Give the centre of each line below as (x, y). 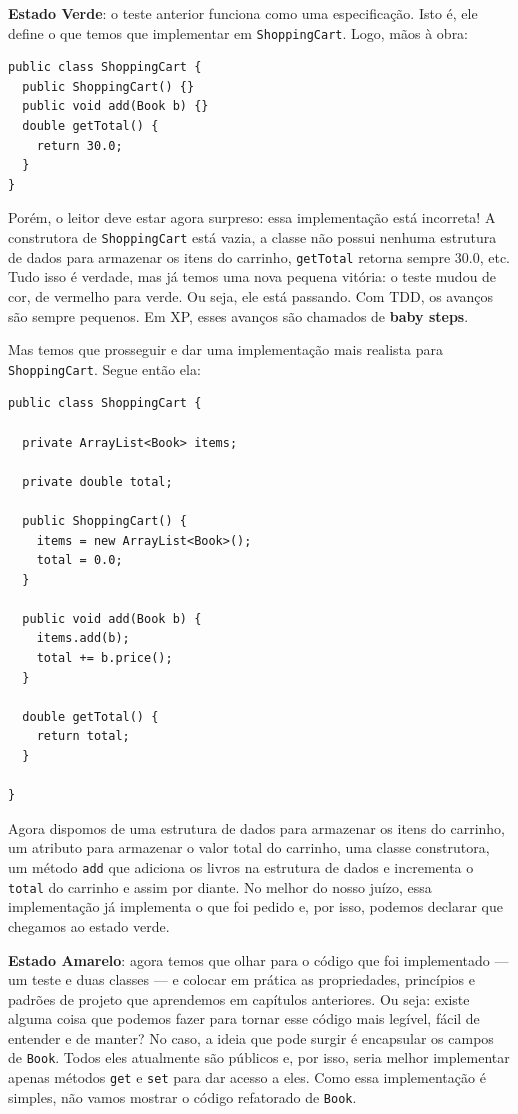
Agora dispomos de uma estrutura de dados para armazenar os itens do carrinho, (256, 827)
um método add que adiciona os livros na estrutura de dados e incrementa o (241, 867)
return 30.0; (79, 145)
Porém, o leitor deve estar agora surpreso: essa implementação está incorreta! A (252, 217)
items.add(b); (83, 638)
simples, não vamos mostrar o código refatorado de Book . (182, 1096)
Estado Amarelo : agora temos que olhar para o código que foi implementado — (258, 959)
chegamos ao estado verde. (89, 925)
